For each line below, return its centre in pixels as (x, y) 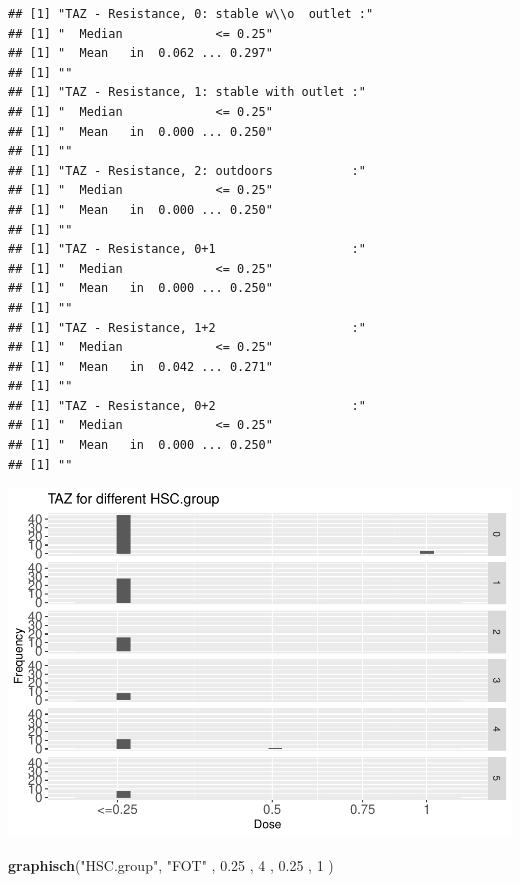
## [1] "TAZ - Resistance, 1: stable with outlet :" (187, 92)
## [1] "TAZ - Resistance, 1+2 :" (187, 327)
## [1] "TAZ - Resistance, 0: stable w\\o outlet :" (191, 14)
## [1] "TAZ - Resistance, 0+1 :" (187, 249)
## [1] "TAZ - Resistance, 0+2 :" (187, 405)
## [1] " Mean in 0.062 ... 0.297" (140, 53)
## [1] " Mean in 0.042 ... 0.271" (140, 366)
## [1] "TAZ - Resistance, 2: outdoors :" (187, 170)
